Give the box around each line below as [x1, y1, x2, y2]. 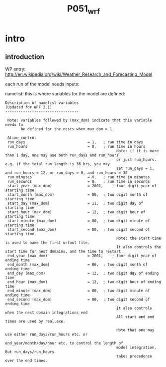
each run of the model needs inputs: [5, 81, 80, 87]
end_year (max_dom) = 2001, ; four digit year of [7, 253, 157, 258]
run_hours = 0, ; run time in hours [7, 144, 146, 149]
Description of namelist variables [5, 100, 79, 105]
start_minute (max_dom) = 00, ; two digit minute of [7, 218, 150, 223]
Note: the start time [116, 236, 162, 241]
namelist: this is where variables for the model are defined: [5, 90, 125, 96]
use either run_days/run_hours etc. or [5, 332, 88, 337]
